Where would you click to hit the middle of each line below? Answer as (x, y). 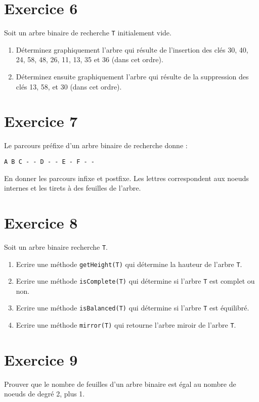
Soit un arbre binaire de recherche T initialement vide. (88, 33)
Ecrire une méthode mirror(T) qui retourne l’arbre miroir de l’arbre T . (126, 325)
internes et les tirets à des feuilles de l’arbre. (73, 188)
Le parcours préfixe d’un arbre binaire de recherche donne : (96, 145)
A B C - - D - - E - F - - (49, 162)
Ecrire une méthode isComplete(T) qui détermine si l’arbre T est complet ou (135, 281)
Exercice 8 (41, 222)
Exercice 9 (41, 359)
